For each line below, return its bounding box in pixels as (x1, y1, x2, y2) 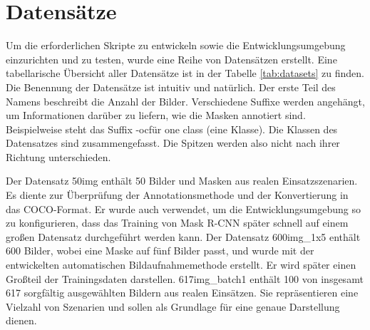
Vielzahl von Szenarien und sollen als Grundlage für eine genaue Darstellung (6, 299, 340, 314)
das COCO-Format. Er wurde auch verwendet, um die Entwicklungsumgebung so (6, 201, 361, 216)
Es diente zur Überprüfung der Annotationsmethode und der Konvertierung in (6, 187, 349, 202)
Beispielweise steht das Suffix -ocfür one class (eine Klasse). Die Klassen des (6, 121, 338, 136)
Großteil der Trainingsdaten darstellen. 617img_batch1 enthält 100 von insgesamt (6, 271, 364, 286)
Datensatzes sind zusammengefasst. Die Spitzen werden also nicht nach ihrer (6, 135, 340, 150)
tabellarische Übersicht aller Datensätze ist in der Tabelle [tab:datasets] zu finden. (6, 66, 364, 81)
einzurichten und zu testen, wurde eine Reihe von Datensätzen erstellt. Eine (6, 51, 337, 66)
